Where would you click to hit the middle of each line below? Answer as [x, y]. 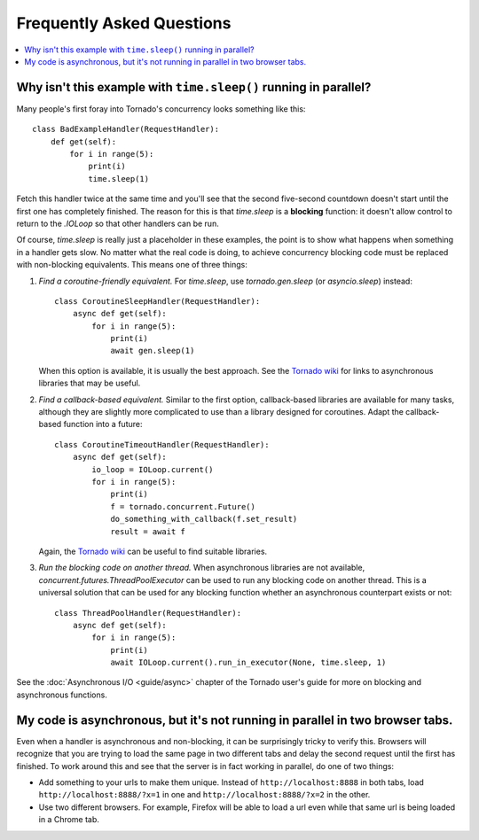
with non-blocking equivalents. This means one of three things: [132, 265]
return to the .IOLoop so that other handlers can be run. [118, 223]
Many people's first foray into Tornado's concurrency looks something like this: [161, 109]
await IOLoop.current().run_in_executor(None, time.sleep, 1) [248, 663]
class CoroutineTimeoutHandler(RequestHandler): [162, 444]
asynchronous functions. [62, 695]
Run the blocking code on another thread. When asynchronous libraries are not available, [202, 568]
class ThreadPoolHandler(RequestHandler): [148, 613]
